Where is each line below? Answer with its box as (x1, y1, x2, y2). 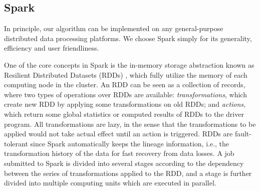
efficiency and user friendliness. (4, 43, 99, 53)
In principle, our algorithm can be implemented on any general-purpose (4, 23, 223, 34)
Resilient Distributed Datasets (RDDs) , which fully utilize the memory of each (4, 69, 247, 80)
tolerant (4, 138, 28, 148)
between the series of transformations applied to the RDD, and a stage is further (4, 167, 252, 178)
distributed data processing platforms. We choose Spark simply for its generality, (4, 33, 252, 43)
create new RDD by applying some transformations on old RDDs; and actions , (4, 99, 246, 109)
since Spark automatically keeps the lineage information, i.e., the (30, 138, 229, 148)
